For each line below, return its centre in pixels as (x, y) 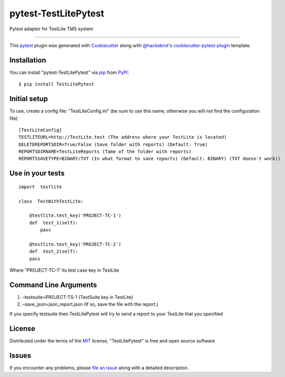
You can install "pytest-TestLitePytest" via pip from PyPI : (69, 72)
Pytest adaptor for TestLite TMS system (51, 29)
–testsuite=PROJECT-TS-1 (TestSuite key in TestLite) (78, 297)
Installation (28, 60)
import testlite (40, 187)
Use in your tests (37, 173)
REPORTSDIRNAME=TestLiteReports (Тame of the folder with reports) (105, 152)
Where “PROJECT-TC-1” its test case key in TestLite (64, 270)
